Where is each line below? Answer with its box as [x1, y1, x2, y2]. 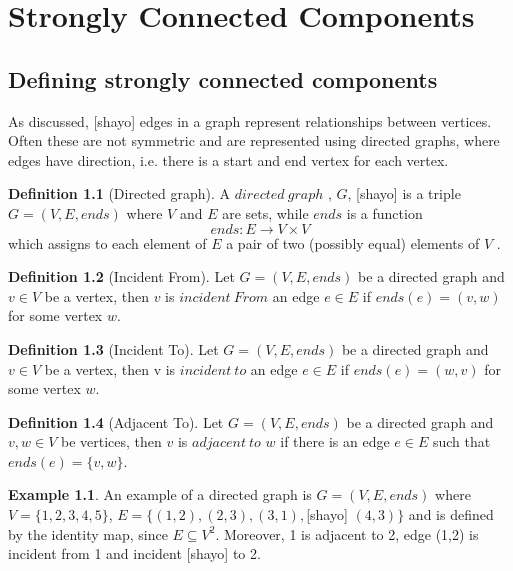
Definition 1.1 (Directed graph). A [8, 183, 231, 204]
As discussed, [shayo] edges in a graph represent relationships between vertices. [8, 110, 492, 131]
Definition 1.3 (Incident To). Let [8, 338, 219, 359]
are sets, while [222, 202, 309, 223]
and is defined [408, 504, 494, 525]
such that [432, 431, 491, 452]
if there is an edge [280, 431, 390, 452]
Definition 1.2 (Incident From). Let [8, 266, 235, 287]
